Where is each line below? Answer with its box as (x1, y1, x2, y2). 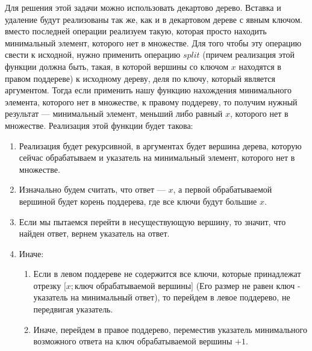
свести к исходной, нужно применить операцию (5, 48, 181, 61)
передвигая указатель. (33, 303, 113, 315)
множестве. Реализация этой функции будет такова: (5, 119, 193, 131)
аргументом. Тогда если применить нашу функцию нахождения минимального (5, 84, 292, 96)
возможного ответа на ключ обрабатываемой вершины (33, 335, 232, 347)
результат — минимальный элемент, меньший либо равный (5, 107, 223, 120)
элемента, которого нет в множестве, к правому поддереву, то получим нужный (5, 95, 298, 108)
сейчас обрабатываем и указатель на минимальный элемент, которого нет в (19, 151, 295, 164)
